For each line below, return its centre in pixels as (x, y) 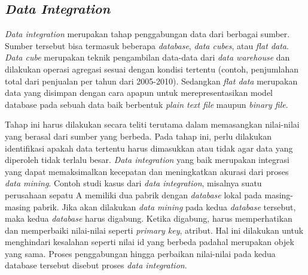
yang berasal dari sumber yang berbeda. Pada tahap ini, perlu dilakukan (138, 136)
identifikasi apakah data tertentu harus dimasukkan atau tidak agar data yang (149, 148)
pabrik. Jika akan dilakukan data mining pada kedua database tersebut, (164, 206)
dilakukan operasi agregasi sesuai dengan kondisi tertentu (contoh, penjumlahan (152, 69)
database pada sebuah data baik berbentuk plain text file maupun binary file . (147, 104)
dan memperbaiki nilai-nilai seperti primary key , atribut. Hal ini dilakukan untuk (154, 230)
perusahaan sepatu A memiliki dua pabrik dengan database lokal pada (133, 194)
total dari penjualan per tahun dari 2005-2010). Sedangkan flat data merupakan (151, 81)
